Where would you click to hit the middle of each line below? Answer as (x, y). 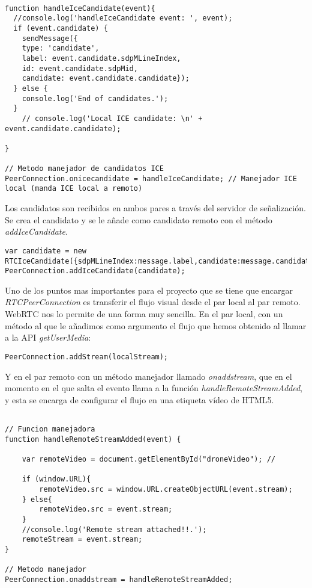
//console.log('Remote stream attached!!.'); (114, 529)
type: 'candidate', (61, 48)
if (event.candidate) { (61, 28)
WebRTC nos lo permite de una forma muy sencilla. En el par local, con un (144, 314)
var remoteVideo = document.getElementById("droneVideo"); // (149, 459)
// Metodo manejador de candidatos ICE (84, 169)
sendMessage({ (50, 38)
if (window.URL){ (56, 479)
